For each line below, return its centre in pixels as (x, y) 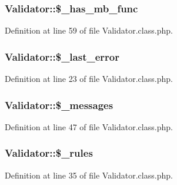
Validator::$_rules (49, 153)
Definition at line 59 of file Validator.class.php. (89, 30)
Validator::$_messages (59, 105)
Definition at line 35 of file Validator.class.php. (89, 175)
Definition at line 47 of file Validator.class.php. (89, 126)
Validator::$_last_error (62, 56)
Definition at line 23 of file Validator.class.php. (89, 79)
